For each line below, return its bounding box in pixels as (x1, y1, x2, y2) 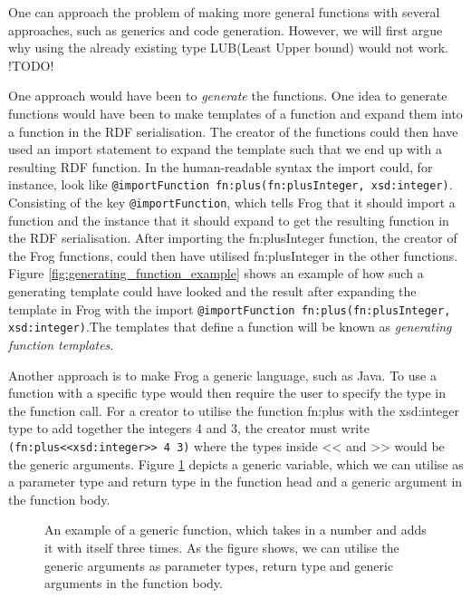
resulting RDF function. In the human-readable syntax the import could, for (8, 157, 433, 176)
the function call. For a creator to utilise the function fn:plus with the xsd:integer (8, 400, 460, 420)
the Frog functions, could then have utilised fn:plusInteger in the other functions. (8, 246, 458, 265)
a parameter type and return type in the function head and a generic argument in (8, 472, 463, 491)
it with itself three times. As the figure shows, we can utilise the (44, 537, 399, 556)
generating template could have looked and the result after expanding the (8, 282, 417, 301)
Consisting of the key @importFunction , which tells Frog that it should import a (8, 193, 456, 211)
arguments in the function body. (44, 574, 223, 593)
